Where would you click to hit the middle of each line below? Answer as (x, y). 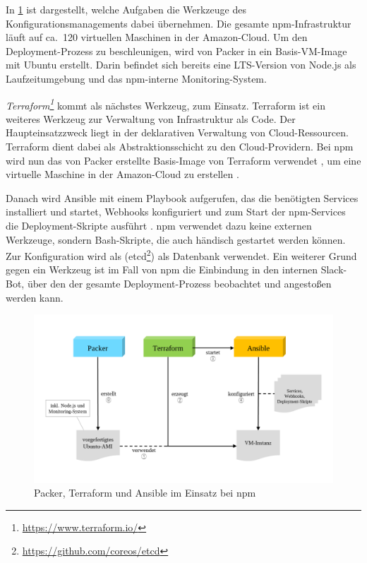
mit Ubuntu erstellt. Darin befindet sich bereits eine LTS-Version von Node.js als (181, 65)
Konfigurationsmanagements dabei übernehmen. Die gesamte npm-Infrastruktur (179, 23)
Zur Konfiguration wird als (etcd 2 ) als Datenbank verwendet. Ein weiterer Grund (181, 255)
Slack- (334, 269)
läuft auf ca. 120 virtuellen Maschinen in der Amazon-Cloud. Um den (157, 37)
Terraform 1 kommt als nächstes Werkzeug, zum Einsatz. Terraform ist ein (166, 104)
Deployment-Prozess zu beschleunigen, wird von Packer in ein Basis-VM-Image (176, 51)
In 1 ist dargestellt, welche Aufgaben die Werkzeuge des (126, 9)
